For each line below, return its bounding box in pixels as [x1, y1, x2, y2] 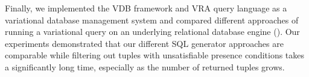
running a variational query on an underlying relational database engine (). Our [5, 25, 300, 38]
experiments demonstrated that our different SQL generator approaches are [5, 37, 284, 49]
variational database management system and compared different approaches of [5, 13, 299, 26]
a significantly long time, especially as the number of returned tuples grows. [5, 60, 285, 73]
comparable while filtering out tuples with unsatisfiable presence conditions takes [5, 49, 305, 61]
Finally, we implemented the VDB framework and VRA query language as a [5, 2, 287, 14]
